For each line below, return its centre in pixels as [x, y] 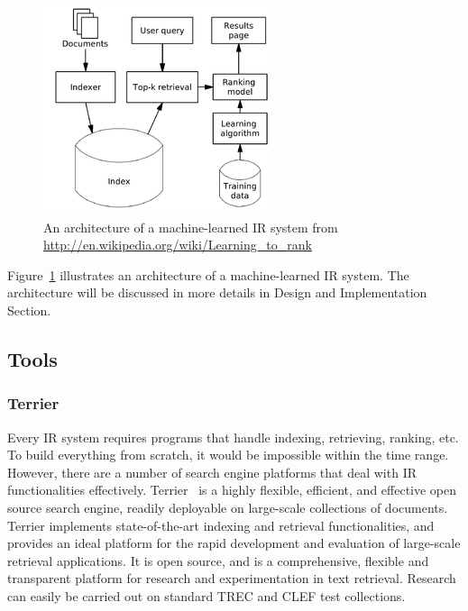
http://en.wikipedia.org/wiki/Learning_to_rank [178, 245]
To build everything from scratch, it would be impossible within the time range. [228, 455]
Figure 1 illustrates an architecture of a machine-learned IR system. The [208, 274]
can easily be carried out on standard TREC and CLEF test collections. [206, 595]
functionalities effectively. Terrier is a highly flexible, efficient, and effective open [232, 490]
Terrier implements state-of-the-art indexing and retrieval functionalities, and [221, 525]
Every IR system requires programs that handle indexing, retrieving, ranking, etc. [233, 437]
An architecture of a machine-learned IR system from [191, 227]
